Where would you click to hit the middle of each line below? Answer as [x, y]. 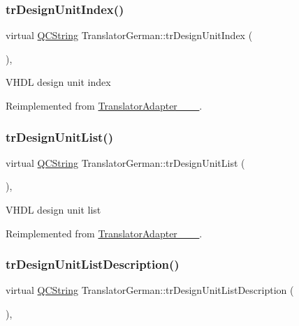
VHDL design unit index [58, 82]
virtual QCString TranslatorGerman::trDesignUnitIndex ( [129, 35]
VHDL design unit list [53, 209]
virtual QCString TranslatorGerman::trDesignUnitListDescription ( [150, 290]
